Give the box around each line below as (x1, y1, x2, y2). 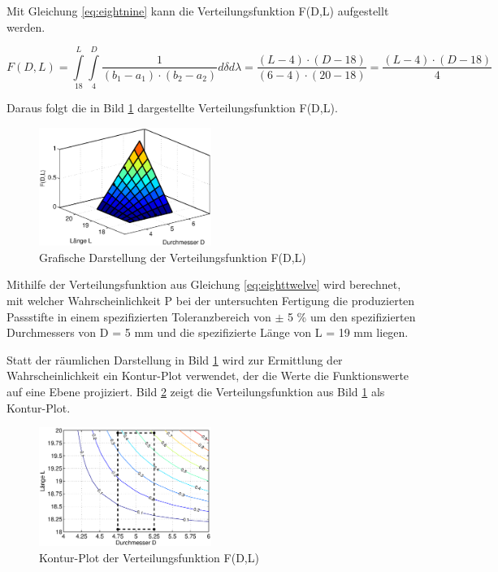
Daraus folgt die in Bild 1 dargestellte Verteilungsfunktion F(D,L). (6, 99, 338, 116)
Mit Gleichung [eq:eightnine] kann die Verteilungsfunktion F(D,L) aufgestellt (6, 2, 389, 19)
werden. (6, 18, 45, 35)
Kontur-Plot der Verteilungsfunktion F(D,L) (39, 548, 259, 565)
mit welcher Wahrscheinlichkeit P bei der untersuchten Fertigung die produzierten (6, 292, 415, 309)
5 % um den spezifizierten (287, 308, 416, 325)
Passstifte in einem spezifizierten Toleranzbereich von (6, 308, 271, 325)
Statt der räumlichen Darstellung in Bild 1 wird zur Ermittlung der (6, 351, 343, 368)
